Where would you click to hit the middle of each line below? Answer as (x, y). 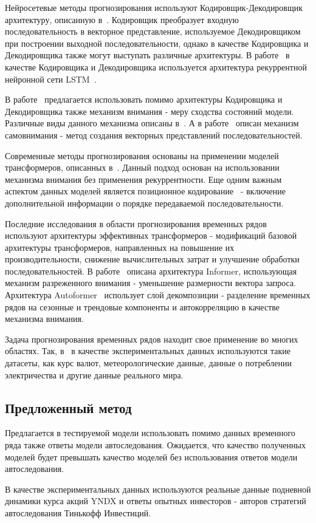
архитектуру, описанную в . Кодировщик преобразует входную (122, 19)
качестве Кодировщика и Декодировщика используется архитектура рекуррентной (156, 67)
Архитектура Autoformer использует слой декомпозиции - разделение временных (158, 295)
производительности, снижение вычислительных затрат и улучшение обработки (152, 259)
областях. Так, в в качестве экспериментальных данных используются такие (148, 351)
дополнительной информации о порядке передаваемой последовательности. (144, 203)
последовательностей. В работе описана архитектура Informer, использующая (151, 271)
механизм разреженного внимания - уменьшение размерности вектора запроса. (151, 283)
